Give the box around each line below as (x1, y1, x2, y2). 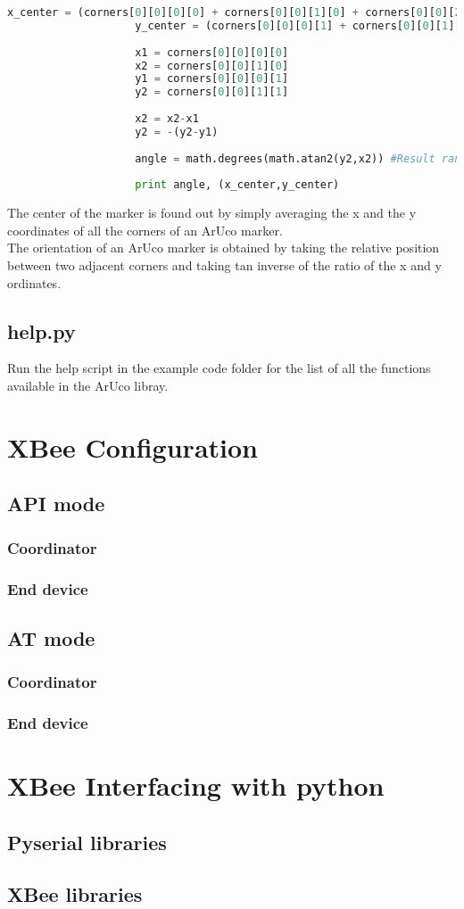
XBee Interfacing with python (7, 767, 385, 804)
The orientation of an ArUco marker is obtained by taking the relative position (7, 238, 440, 257)
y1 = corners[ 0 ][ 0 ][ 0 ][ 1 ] (135, 72, 289, 86)
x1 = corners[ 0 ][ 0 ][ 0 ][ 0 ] (135, 45, 289, 59)
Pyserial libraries (7, 828, 167, 855)
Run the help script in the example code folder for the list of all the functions (7, 359, 431, 377)
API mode (7, 490, 105, 517)
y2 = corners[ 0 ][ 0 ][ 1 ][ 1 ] (135, 86, 289, 99)
